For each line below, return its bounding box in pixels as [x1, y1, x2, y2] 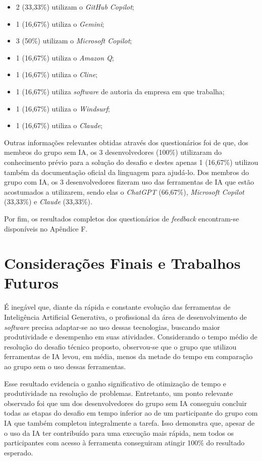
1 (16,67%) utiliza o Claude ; [16, 120, 102, 131]
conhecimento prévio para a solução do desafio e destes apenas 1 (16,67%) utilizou [4, 156, 258, 167]
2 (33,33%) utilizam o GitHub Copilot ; [16, 2, 134, 12]
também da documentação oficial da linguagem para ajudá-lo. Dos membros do [4, 166, 249, 177]
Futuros [4, 272, 59, 293]
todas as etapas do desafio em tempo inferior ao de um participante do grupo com [4, 408, 258, 418]
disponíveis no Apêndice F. [4, 223, 88, 234]
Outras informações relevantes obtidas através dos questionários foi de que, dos [4, 137, 248, 147]
